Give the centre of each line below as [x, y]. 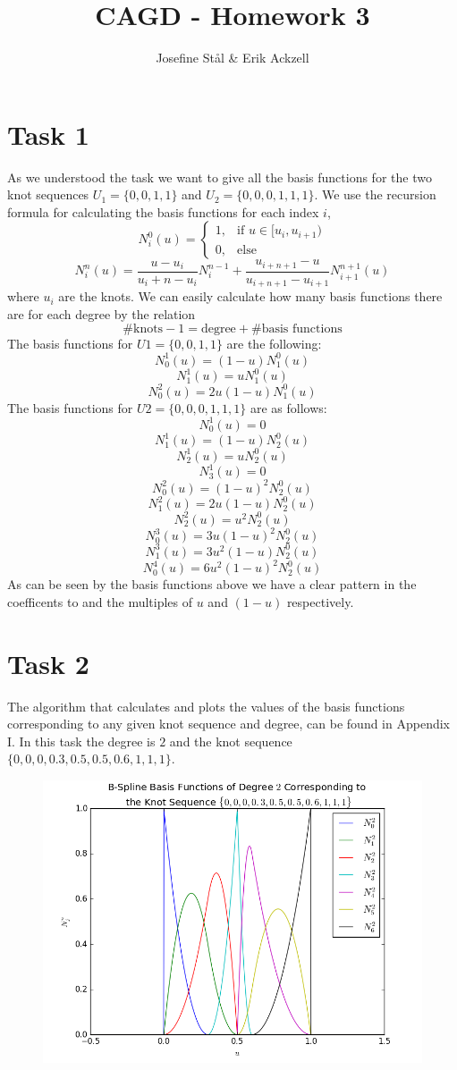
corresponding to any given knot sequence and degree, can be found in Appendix [228, 724]
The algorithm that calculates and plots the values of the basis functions [206, 706]
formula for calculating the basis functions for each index [163, 211]
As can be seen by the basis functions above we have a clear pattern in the [212, 584]
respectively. [320, 601]
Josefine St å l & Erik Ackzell [233, 58]
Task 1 [48, 134]
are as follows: [289, 407]
